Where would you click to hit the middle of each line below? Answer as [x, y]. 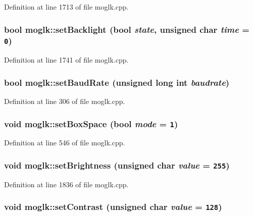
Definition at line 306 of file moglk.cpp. [65, 101]
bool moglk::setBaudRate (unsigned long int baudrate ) [117, 82]
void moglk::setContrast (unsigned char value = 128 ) [113, 207]
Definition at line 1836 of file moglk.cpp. [66, 184]
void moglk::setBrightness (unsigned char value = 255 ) [117, 165]
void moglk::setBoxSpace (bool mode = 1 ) [91, 123]
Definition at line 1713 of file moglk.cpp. [66, 7]
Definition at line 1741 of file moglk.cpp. [66, 60]
